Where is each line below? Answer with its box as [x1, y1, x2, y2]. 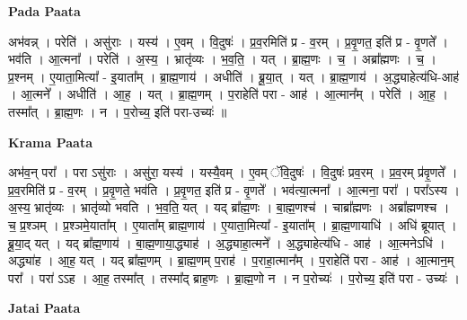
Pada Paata [8, 2, 81, 20]
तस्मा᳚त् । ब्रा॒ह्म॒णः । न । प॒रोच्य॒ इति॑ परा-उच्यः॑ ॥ [8, 102, 227, 120]
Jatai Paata [8, 298, 81, 317]
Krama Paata [8, 132, 93, 151]
